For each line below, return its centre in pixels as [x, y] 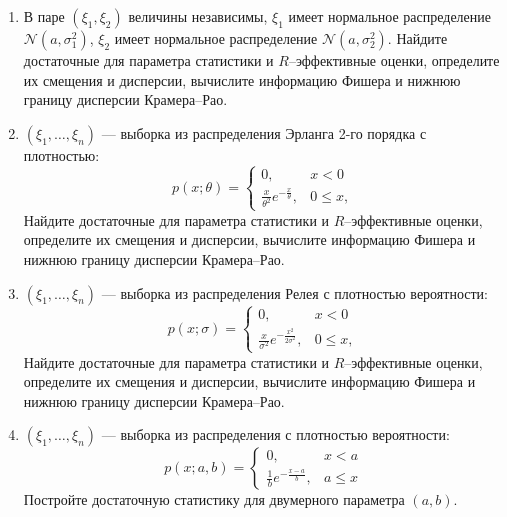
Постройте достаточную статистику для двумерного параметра [214, 499]
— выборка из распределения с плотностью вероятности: [275, 434]
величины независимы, [198, 16]
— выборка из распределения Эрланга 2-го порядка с [264, 132]
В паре [44, 16]
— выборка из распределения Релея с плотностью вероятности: [294, 292]
